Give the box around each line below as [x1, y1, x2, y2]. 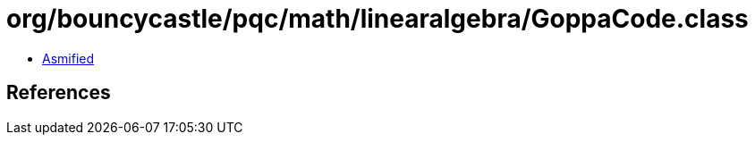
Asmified [42, 50, 95, 66]
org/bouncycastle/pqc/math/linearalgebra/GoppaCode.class [6, 4, 749, 34]
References [6, 81, 111, 104]
